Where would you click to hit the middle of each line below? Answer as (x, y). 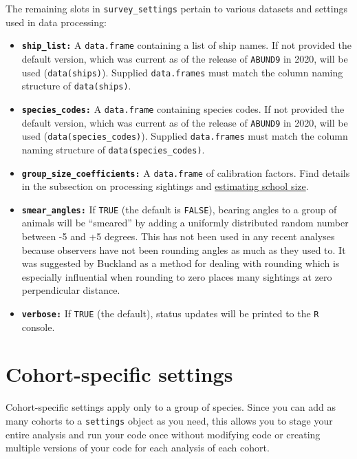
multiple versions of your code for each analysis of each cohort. (138, 448)
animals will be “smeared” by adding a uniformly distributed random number (185, 223)
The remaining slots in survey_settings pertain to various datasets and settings (176, 8)
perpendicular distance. (71, 290)
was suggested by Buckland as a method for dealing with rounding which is (181, 263)
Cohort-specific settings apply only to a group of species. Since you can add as (171, 407)
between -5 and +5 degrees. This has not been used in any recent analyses (178, 236)
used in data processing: (56, 22)
